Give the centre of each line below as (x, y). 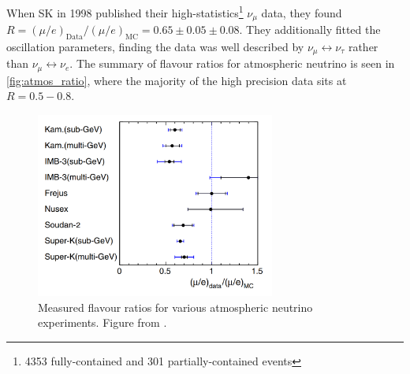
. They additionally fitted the (310, 30)
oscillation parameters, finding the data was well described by (155, 46)
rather (363, 46)
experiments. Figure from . (102, 322)
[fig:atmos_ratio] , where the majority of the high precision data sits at (177, 80)
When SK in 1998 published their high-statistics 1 (125, 11)
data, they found (302, 12)
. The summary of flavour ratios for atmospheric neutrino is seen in (232, 63)
